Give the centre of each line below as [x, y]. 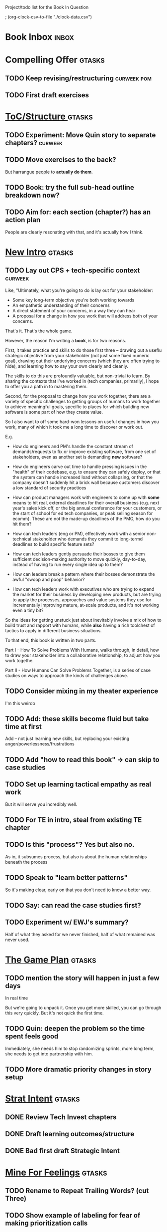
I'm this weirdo [20, 703]
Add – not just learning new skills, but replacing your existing [67, 739]
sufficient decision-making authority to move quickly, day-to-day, [79, 559]
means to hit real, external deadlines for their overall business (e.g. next [86, 502]
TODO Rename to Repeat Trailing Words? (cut [77, 1190]
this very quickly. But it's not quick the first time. [54, 1013]
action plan [23, 220]
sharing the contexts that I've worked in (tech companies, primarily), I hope [82, 381]
